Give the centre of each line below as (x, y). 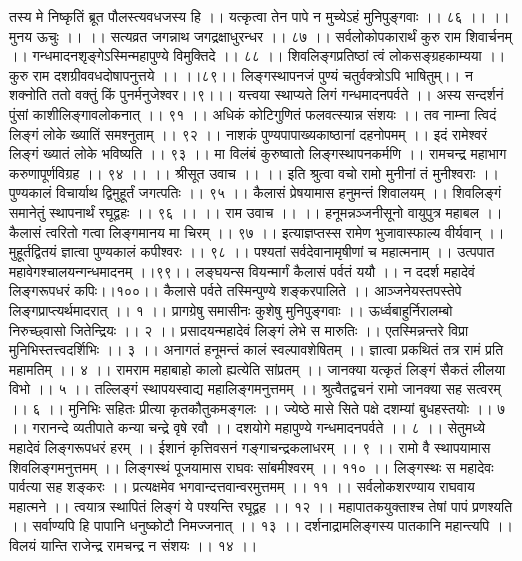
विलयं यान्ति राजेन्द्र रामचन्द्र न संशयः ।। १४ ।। (133, 545)
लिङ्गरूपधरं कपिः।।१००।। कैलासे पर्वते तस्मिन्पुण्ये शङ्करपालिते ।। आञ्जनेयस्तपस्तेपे (235, 290)
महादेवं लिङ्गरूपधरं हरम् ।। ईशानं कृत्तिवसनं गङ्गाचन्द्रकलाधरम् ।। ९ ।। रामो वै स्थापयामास (250, 447)
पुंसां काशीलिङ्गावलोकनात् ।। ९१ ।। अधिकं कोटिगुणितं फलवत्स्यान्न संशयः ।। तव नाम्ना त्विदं (253, 113)
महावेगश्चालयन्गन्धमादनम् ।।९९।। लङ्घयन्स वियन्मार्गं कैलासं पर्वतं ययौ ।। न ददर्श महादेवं (242, 270)
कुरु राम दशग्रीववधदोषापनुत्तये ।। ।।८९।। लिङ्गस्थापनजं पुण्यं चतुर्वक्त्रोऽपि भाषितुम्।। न (241, 74)
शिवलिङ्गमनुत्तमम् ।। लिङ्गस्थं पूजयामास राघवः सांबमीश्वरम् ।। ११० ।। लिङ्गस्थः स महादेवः (251, 466)
